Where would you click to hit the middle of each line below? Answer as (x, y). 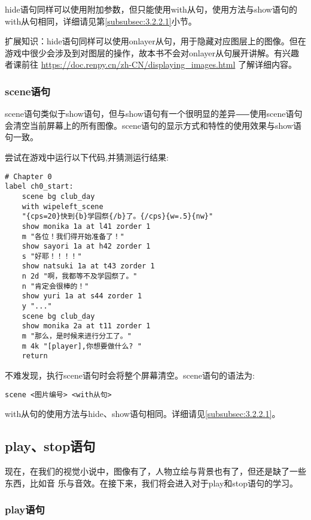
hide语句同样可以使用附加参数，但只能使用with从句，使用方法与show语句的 (151, 9)
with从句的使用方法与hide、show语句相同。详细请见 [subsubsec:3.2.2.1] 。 (143, 414)
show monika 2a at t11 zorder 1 (86, 326)
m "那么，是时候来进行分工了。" (77, 336)
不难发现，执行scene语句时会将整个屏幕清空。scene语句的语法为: (130, 375)
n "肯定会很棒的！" (55, 286)
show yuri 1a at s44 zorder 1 (82, 296)
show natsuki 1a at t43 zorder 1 (88, 266)
